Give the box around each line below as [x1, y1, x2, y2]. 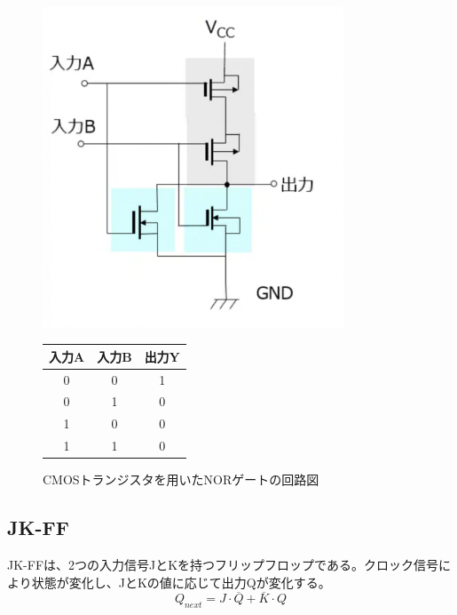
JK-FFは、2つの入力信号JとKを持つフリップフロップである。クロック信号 [7, 555, 438, 574]
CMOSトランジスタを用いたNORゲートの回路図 [43, 470, 319, 489]
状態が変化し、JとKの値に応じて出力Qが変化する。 [31, 572, 331, 591]
